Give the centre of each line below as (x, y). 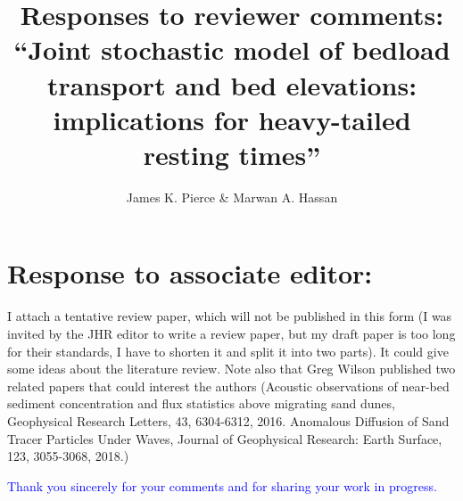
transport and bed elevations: (232, 84)
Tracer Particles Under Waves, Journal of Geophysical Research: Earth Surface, (225, 438)
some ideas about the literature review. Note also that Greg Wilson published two (231, 369)
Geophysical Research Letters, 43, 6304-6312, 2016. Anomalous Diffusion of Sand (228, 420)
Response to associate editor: (190, 273)
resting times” (232, 154)
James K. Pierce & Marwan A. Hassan (232, 197)
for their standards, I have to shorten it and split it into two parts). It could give (228, 351)
